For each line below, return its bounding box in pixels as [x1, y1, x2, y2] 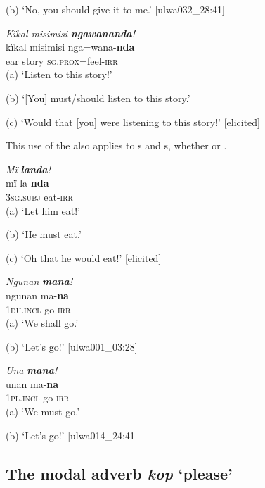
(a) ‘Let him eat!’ [6, 203, 80, 218]
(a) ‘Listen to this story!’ [6, 67, 112, 82]
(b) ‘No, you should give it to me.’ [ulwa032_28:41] [6, 2, 225, 16]
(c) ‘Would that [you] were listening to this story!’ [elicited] [6, 114, 260, 129]
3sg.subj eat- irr [6, 189, 73, 204]
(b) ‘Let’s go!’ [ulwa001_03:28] [6, 339, 138, 354]
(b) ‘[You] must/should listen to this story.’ [6, 90, 190, 105]
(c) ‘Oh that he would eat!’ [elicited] [6, 250, 162, 265]
